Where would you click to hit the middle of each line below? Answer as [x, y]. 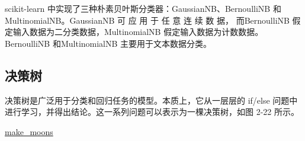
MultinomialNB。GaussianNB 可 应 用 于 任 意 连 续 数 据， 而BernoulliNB [147, 20]
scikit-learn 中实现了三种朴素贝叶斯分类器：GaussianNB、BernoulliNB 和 [143, 8]
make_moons [29, 131]
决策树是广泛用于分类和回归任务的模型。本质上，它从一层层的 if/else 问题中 [151, 100]
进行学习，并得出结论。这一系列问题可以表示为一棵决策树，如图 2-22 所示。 [152, 112]
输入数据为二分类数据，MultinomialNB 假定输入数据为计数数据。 [138, 32]
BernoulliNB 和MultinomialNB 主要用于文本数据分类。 [108, 43]
